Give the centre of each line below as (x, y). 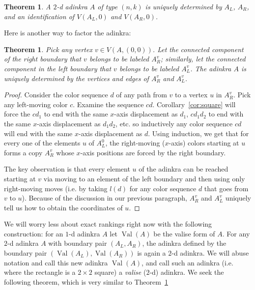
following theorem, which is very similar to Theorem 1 (86, 281)
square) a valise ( (120, 272)
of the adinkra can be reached (184, 169)
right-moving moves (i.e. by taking (56, 188)
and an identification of (39, 16)
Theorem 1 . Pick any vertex (48, 49)
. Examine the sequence (108, 104)
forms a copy (23, 152)
